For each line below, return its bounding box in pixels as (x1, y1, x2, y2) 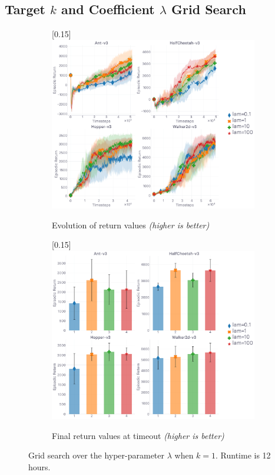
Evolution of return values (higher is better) (52, 218, 210, 231)
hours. (28, 460, 51, 473)
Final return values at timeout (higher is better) (52, 429, 224, 441)
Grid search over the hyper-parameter (28, 449, 165, 461)
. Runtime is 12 (216, 449, 271, 461)
